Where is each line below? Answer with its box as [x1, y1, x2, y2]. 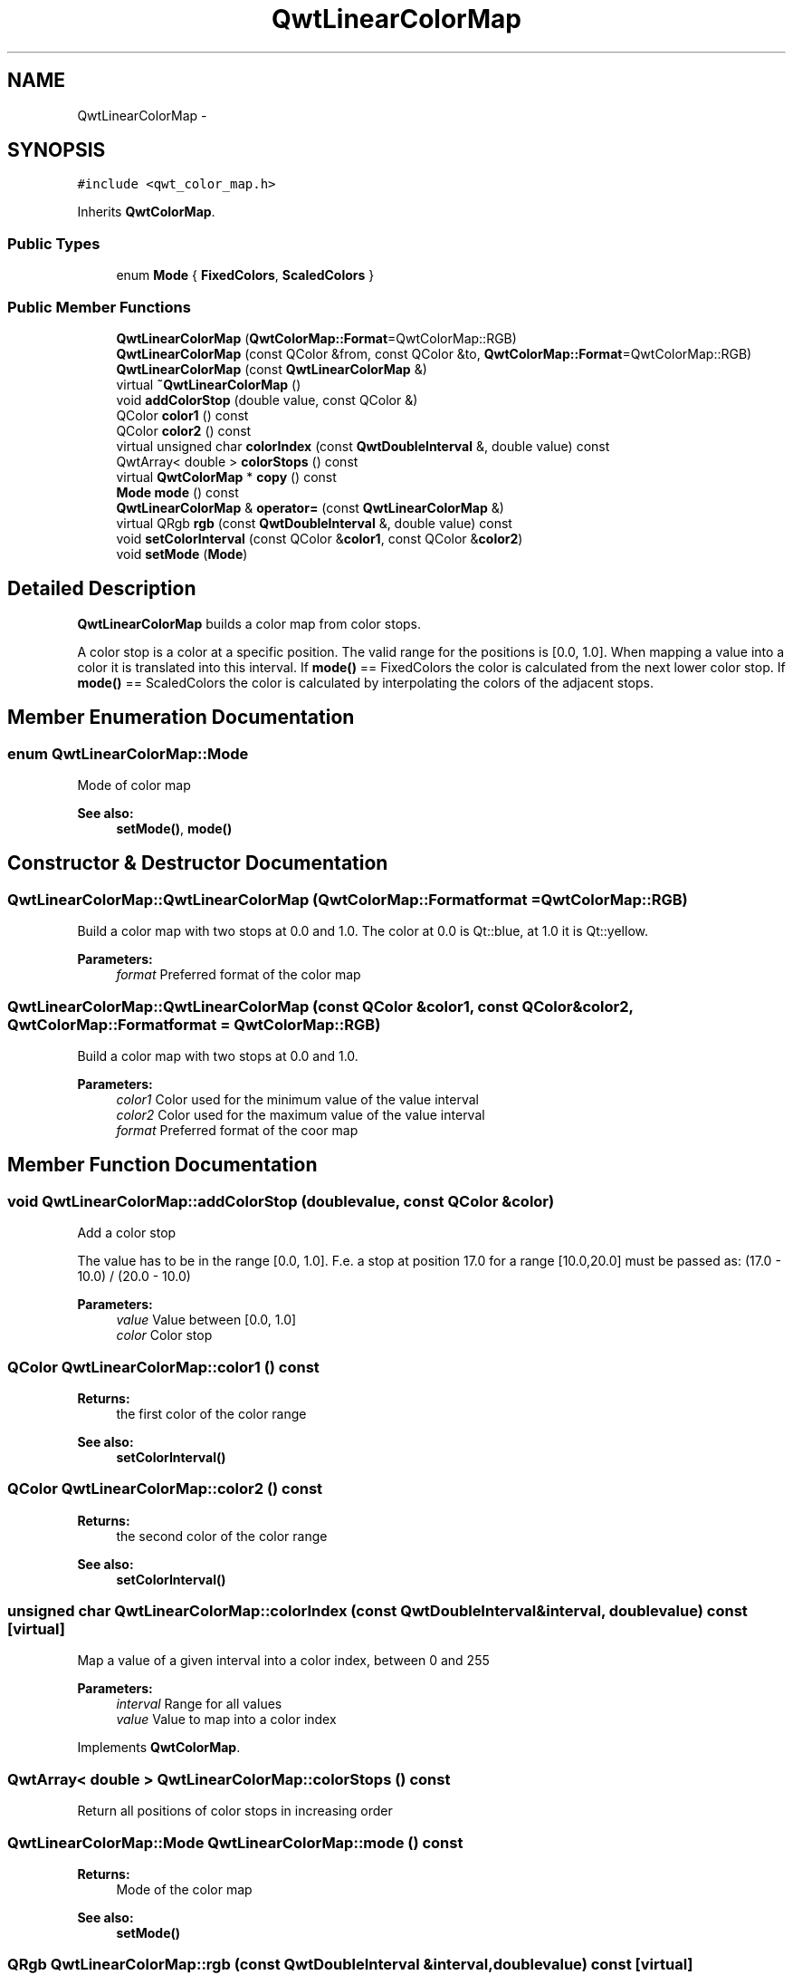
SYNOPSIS [7, 139, 106, 162]
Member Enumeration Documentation [7, 706, 355, 729]
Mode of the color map [116, 1881, 253, 1897]
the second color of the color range [116, 1527, 328, 1544]
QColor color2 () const [116, 422, 252, 438]
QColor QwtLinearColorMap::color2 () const [7, 1479, 323, 1498]
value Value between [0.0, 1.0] [116, 1312, 297, 1328]
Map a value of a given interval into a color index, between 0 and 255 [77, 1652, 490, 1669]
